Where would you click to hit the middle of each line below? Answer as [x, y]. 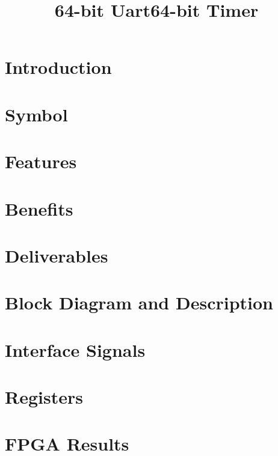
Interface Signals [75, 349]
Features [41, 161]
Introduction [58, 67]
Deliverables [57, 255]
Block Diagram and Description [139, 302]
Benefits [39, 208]
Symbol [36, 114]
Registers [44, 397]
